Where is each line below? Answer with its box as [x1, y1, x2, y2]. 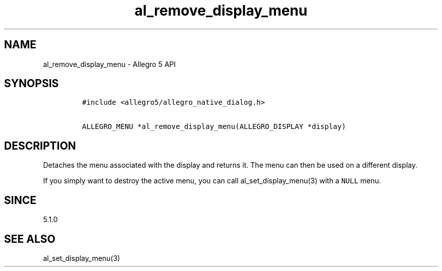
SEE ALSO [4, 232, 56, 245]
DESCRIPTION [4, 139, 76, 152]
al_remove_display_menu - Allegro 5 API [43, 59, 176, 69]
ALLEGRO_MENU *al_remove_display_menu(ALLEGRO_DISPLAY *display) [82, 122, 346, 131]
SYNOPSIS [4, 77, 59, 90]
